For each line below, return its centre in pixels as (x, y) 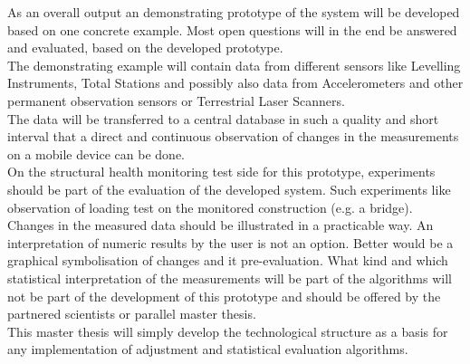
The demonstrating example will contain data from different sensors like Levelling (234, 65)
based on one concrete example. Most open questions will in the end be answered (232, 29)
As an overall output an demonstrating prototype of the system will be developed (234, 12)
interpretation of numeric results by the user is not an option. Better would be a (230, 242)
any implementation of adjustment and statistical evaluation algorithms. (208, 349)
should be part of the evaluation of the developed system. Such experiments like (229, 189)
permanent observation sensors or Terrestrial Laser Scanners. (176, 100)
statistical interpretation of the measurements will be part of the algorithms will (230, 278)
